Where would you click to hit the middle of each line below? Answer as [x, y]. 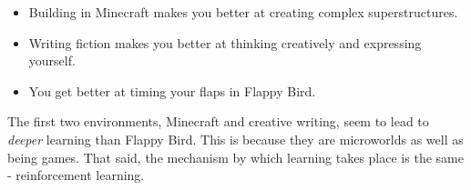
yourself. [52, 60]
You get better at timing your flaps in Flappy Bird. [172, 90]
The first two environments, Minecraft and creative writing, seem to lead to [218, 121]
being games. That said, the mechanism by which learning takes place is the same [235, 157]
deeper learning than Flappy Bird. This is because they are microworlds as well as [235, 139]
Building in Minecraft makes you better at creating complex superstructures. [243, 12]
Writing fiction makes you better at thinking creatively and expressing [225, 42]
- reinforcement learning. [76, 175]
